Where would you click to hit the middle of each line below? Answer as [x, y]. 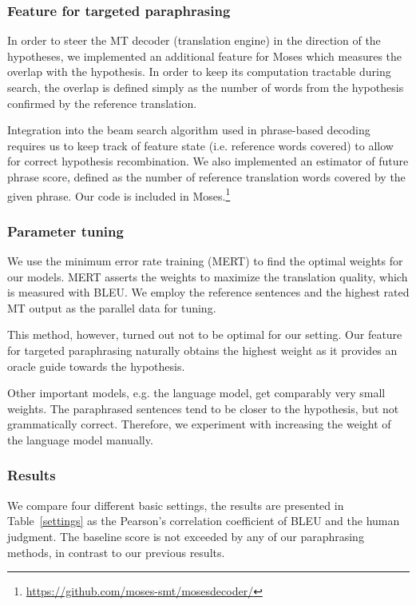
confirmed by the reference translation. [102, 103]
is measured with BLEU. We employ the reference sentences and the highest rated [208, 292]
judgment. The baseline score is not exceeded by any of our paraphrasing [186, 536]
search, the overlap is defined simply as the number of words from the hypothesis [206, 87]
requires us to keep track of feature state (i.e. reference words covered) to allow [200, 145]
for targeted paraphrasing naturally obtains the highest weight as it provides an [202, 350]
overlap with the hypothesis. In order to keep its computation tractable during [199, 72]
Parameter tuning [65, 231]
